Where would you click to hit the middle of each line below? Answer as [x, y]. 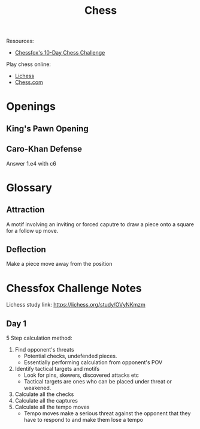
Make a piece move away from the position [59, 264]
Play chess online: [28, 64]
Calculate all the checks [44, 394]
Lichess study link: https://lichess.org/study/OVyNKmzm [76, 305]
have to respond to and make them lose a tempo [84, 420]
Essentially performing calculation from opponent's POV [93, 362]
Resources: [20, 41]
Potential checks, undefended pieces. [70, 356]
